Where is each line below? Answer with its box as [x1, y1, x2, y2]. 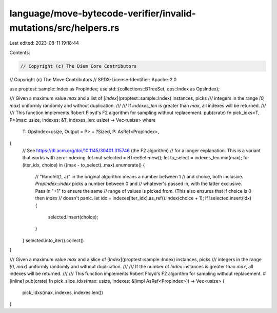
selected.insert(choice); [48, 214, 98, 220]
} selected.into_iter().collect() [22, 237, 84, 244]
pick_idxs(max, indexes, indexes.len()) [22, 289, 104, 296]
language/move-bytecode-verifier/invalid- [9, 8, 196, 19]
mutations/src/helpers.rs [9, 22, 120, 33]
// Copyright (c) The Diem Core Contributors [20, 63, 137, 69]
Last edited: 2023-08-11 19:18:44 [9, 40, 80, 46]
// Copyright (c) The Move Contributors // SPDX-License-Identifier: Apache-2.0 [9, 76, 177, 82]
